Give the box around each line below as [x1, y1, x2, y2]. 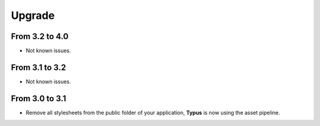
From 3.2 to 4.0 [11, 31, 69, 41]
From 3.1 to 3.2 [11, 62, 66, 72]
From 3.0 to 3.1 [11, 93, 66, 104]
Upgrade [11, 9, 55, 22]
